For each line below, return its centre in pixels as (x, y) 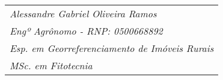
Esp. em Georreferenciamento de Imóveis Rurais (112, 48)
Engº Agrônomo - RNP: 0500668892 (86, 31)
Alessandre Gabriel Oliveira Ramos (83, 13)
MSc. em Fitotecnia (51, 65)
